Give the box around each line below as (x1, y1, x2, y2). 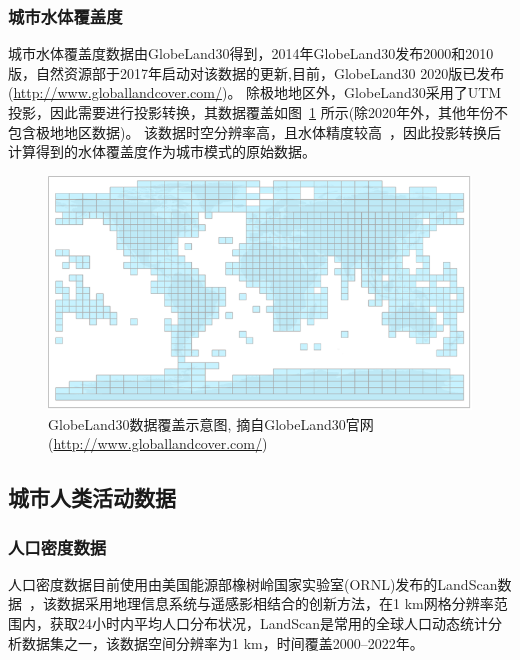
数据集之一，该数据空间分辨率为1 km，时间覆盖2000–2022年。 (21, 632, 424, 653)
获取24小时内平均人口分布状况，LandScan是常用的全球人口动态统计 (49, 613, 489, 634)
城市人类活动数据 (8, 482, 176, 513)
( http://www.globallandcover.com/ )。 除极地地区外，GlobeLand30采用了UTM (8, 82, 502, 103)
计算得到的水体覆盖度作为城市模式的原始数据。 (8, 141, 316, 162)
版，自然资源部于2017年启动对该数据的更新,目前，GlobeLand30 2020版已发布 (8, 62, 505, 83)
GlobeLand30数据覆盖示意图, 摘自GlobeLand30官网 (48, 413, 374, 434)
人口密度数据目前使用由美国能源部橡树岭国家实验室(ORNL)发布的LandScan (8, 573, 498, 594)
